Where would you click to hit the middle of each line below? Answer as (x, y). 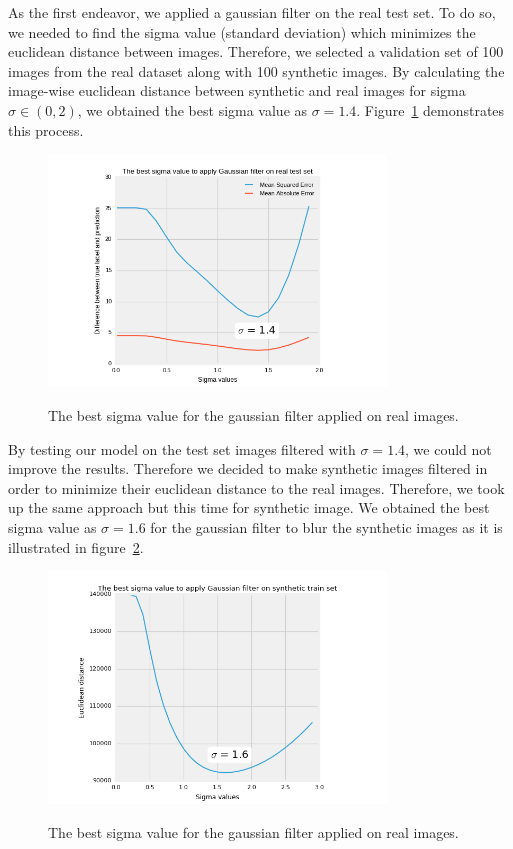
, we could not (448, 448)
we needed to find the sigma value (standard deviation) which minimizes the (242, 31)
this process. (46, 129)
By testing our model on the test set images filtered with (182, 448)
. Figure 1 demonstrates (430, 109)
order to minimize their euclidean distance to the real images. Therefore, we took (256, 487)
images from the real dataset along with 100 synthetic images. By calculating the (256, 70)
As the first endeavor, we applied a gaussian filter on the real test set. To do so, (252, 12)
